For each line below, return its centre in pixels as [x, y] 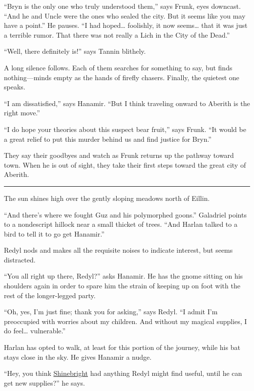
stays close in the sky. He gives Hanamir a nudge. [78, 357]
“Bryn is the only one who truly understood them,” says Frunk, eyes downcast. [122, 6]
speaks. [15, 87]
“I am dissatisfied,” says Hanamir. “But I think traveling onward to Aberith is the [127, 103]
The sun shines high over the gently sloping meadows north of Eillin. [107, 198]
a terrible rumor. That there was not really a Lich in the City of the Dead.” [117, 34]
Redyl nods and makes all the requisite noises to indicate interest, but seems [118, 250]
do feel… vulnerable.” [35, 331]
